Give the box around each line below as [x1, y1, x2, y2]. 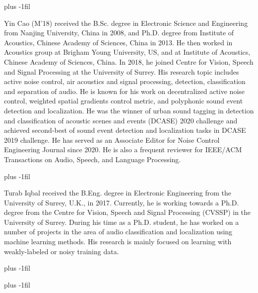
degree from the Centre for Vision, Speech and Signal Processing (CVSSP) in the [4, 207, 251, 217]
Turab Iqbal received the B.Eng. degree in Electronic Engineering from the [4, 188, 231, 198]
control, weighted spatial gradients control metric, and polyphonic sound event [4, 96, 243, 106]
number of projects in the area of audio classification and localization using [4, 226, 233, 237]
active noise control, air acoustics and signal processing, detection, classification [4, 76, 246, 87]
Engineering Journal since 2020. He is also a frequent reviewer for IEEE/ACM [4, 144, 242, 155]
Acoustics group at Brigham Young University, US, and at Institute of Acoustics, [4, 47, 251, 57]
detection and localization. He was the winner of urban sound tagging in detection [4, 105, 254, 115]
